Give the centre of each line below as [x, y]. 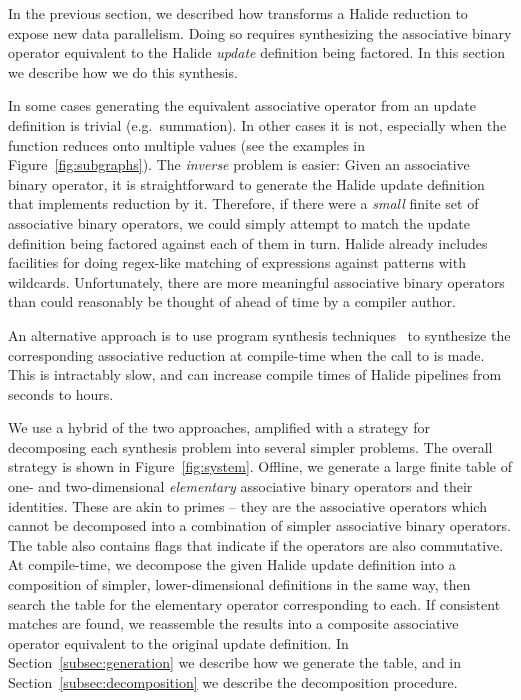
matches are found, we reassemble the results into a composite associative [233, 623]
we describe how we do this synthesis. [123, 71]
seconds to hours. [61, 393]
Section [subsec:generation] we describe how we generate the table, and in [235, 662]
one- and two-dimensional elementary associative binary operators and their [240, 486]
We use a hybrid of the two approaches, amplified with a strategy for [219, 427]
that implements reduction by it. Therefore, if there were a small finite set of [243, 203]
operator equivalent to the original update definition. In [178, 642]
